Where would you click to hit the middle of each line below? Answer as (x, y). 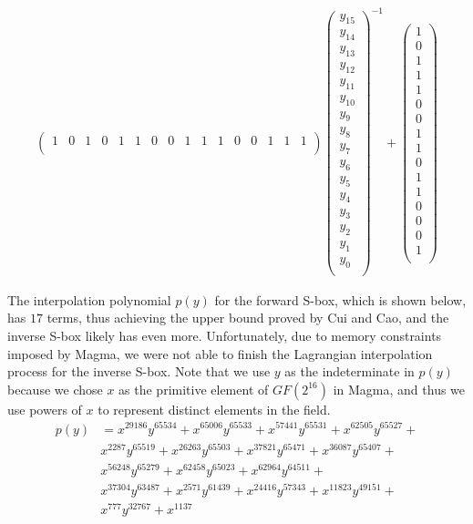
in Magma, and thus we (399, 389)
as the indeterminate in (350, 371)
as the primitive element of (194, 389)
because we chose (55, 389)
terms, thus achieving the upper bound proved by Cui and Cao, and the (248, 318)
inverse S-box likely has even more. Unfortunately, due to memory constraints (225, 336)
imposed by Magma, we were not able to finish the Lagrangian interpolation (220, 353)
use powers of (45, 409)
